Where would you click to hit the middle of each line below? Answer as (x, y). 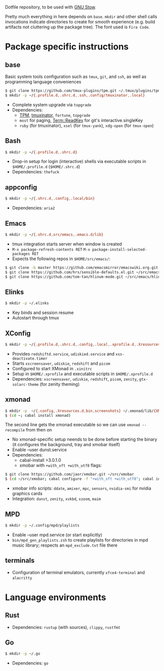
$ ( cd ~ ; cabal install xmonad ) (38, 415)
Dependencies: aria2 (33, 208)
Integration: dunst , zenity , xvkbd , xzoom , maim (56, 499)
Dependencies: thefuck (36, 172)
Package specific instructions (67, 47)
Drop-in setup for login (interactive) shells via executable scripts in (79, 162)
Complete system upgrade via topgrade (52, 104)
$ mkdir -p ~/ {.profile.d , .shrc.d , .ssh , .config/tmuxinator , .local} (75, 95)
